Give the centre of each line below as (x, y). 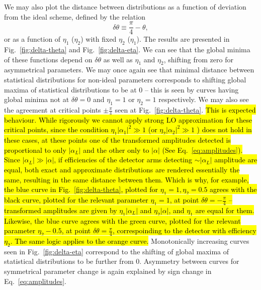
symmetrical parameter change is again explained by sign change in (108, 271)
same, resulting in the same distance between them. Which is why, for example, (126, 179)
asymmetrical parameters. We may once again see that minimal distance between (129, 70)
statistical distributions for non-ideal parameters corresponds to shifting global (125, 80)
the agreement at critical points (53, 110)
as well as (118, 59)
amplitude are (236, 160)
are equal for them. (225, 210)
